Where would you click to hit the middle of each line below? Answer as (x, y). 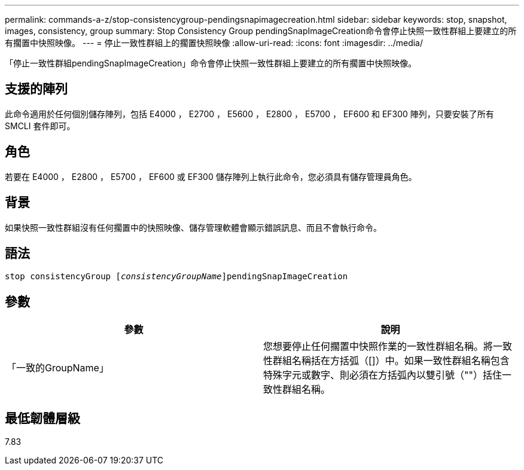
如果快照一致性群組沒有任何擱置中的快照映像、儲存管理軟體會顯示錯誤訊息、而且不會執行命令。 (193, 227)
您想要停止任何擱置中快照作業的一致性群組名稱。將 (378, 347)
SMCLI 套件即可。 (40, 126)
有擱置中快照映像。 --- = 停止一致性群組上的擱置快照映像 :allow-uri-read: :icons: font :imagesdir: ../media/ (214, 43)
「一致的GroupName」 (58, 368)
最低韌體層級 (42, 418)
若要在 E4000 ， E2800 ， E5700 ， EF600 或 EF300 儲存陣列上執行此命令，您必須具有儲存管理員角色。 (211, 176)
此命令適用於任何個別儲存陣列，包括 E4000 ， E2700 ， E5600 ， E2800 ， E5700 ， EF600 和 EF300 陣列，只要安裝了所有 (249, 114)
